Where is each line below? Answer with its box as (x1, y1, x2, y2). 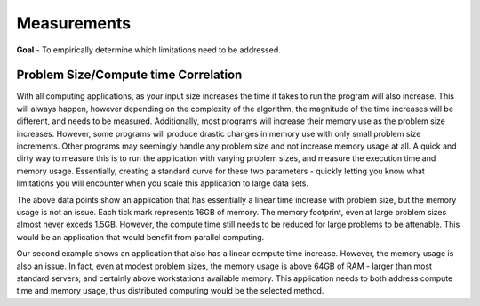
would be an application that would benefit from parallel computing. (16, 231, 265, 242)
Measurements (16, 13, 132, 33)
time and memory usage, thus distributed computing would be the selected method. (16, 286, 324, 296)
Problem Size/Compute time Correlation (16, 68, 243, 83)
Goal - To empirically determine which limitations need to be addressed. (16, 44, 281, 55)
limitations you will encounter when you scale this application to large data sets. (16, 178, 309, 189)
